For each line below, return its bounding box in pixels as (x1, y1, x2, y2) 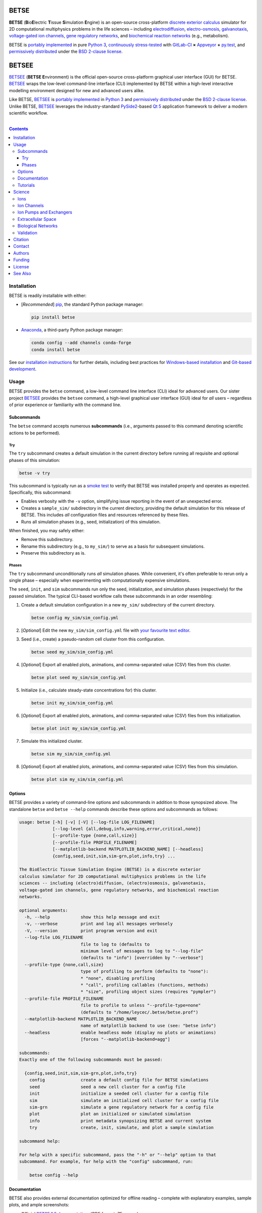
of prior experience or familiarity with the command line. (9, 402, 121, 408)
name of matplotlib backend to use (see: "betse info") (80, 1023, 216, 1029)
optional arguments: (19, 907, 68, 913)
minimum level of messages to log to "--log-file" (80, 949, 204, 954)
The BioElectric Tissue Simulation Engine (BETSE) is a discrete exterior (19, 867, 201, 872)
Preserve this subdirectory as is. (21, 550, 86, 556)
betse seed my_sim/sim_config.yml (31, 649, 114, 655)
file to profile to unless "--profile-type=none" (80, 1002, 201, 1008)
